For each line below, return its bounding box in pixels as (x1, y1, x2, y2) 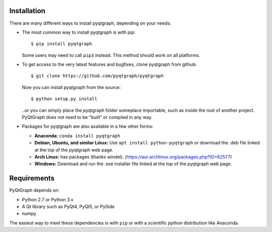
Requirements (9, 174, 55, 183)
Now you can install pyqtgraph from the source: (22, 84, 121, 90)
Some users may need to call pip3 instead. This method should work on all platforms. (22, 52, 200, 58)
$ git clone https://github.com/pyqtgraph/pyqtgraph (31, 73, 164, 79)
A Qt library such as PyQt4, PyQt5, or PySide (22, 204, 115, 210)
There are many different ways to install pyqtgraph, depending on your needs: (9, 20, 171, 26)
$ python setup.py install (31, 96, 98, 102)
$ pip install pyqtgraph (31, 41, 92, 47)
